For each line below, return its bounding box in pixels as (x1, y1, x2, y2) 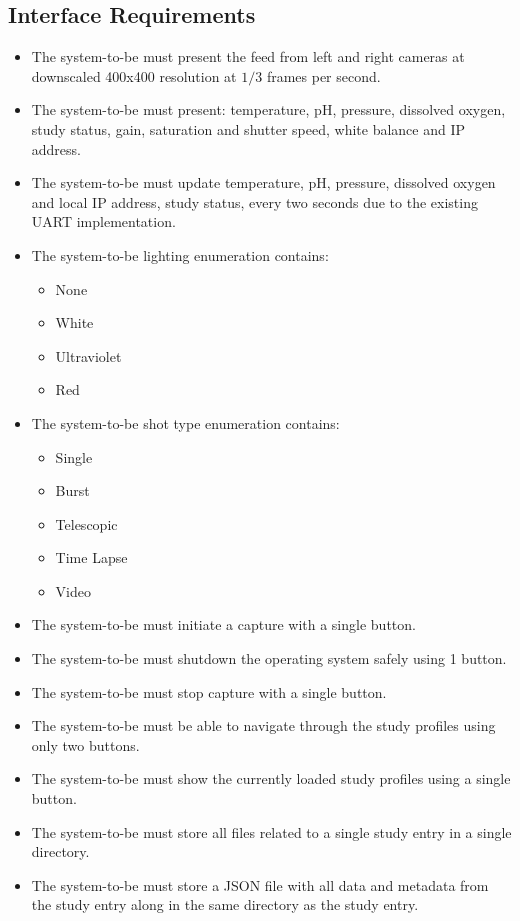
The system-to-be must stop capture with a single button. (31, 681, 387, 702)
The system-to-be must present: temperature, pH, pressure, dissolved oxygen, (31, 99, 506, 120)
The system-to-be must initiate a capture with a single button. (31, 614, 416, 635)
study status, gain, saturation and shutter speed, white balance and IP (31, 118, 466, 139)
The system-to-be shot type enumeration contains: (31, 412, 340, 433)
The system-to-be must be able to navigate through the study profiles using (31, 715, 496, 736)
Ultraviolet (55, 345, 122, 366)
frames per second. (266, 65, 381, 86)
